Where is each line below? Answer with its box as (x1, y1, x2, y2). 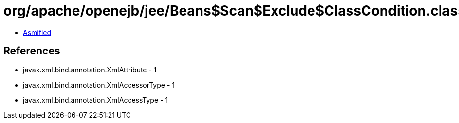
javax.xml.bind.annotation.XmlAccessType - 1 (23, 95, 168, 104)
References (3, 45, 60, 57)
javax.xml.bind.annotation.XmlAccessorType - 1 (23, 80, 175, 89)
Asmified (23, 28, 52, 36)
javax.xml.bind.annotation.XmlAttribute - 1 (23, 65, 157, 74)
